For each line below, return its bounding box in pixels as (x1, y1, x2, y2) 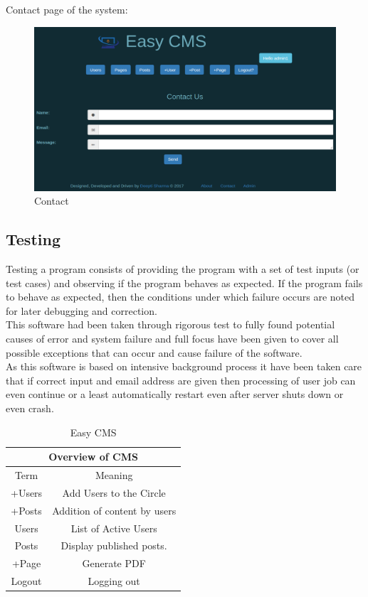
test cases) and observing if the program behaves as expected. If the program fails (6, 275, 363, 290)
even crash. (6, 400, 54, 415)
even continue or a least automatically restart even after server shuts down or (6, 387, 344, 402)
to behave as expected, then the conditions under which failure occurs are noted (6, 289, 354, 304)
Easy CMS (70, 424, 117, 439)
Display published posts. (61, 538, 167, 553)
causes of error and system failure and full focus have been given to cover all (6, 331, 339, 345)
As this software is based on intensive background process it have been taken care (6, 359, 362, 374)
